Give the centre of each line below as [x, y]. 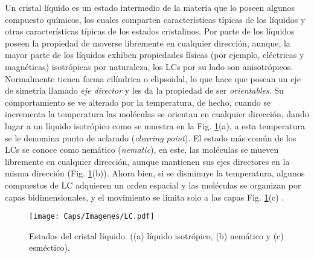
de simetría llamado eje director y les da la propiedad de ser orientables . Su [144, 90]
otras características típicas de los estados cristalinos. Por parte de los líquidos [150, 31]
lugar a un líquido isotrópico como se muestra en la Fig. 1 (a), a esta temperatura [155, 125]
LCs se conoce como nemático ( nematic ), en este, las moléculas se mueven [142, 150]
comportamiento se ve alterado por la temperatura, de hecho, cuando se [138, 102]
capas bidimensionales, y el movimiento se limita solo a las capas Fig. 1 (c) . [145, 197]
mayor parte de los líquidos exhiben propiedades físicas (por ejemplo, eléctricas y [155, 55]
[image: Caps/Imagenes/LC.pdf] [92, 217]
